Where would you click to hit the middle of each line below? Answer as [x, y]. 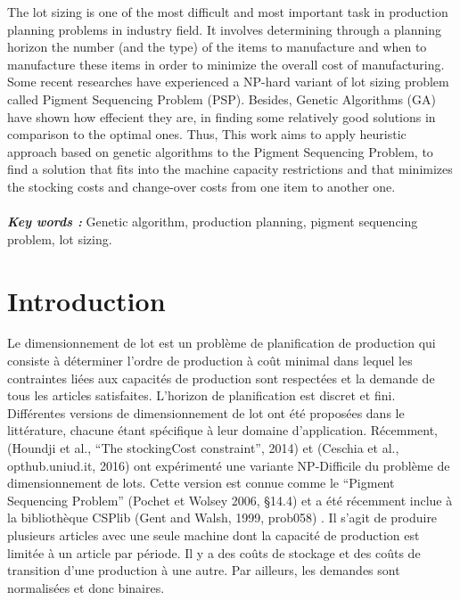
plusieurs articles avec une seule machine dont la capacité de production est [214, 534]
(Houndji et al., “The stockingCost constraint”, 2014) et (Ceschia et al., [203, 448]
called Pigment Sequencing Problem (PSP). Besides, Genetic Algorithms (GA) [222, 99]
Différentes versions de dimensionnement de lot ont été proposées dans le [206, 412]
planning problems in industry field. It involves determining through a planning [224, 29]
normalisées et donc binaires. [86, 587]
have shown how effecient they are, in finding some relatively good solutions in [222, 116]
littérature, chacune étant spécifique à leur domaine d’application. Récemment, [222, 430]
